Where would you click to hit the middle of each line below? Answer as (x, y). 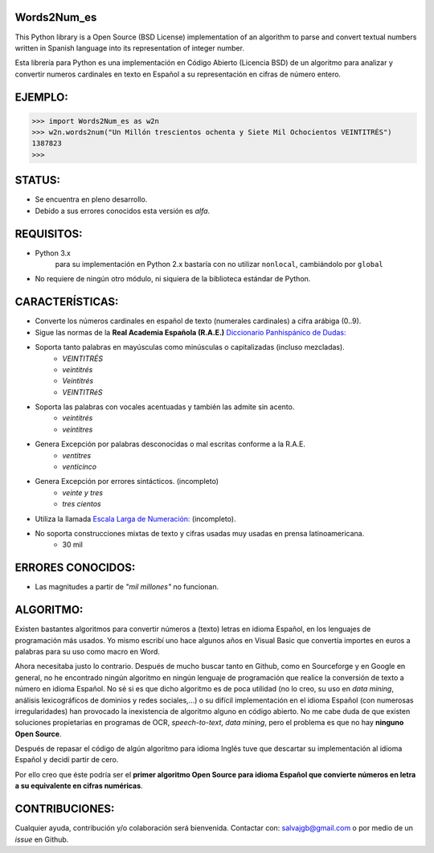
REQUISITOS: (49, 234)
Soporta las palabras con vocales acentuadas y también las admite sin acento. (165, 407)
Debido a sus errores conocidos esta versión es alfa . (123, 211)
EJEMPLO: (41, 97)
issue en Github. (42, 839)
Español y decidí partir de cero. (67, 760)
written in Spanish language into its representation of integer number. (130, 47)
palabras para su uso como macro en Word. (88, 651)
